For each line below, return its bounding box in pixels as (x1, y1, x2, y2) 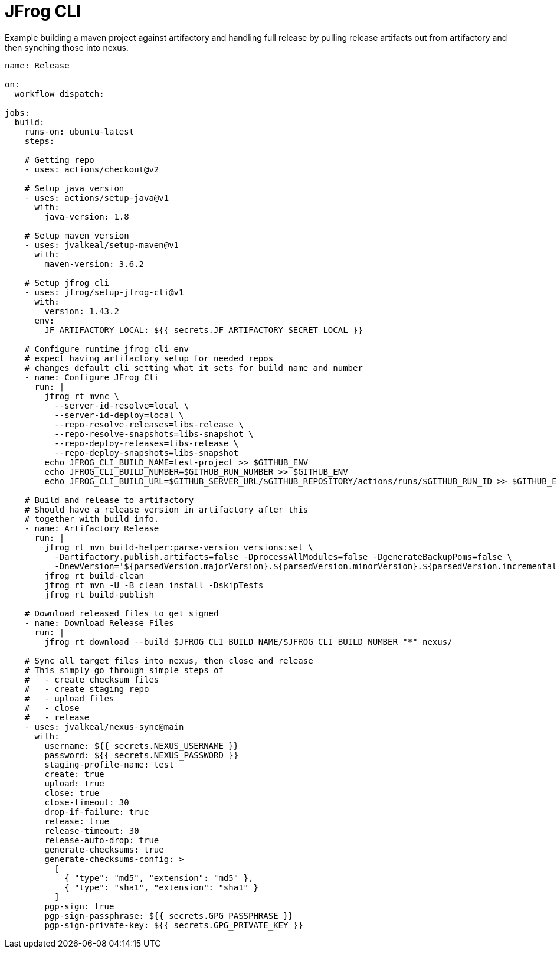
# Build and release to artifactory (24, 495, 194, 505)
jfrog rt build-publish (44, 589, 154, 599)
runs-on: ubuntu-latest (24, 126, 135, 136)
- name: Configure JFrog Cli (24, 372, 159, 382)
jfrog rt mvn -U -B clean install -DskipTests (44, 580, 264, 590)
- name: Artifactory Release (24, 523, 159, 533)
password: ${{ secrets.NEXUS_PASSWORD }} (44, 750, 239, 760)
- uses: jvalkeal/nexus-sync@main (24, 722, 184, 732)
